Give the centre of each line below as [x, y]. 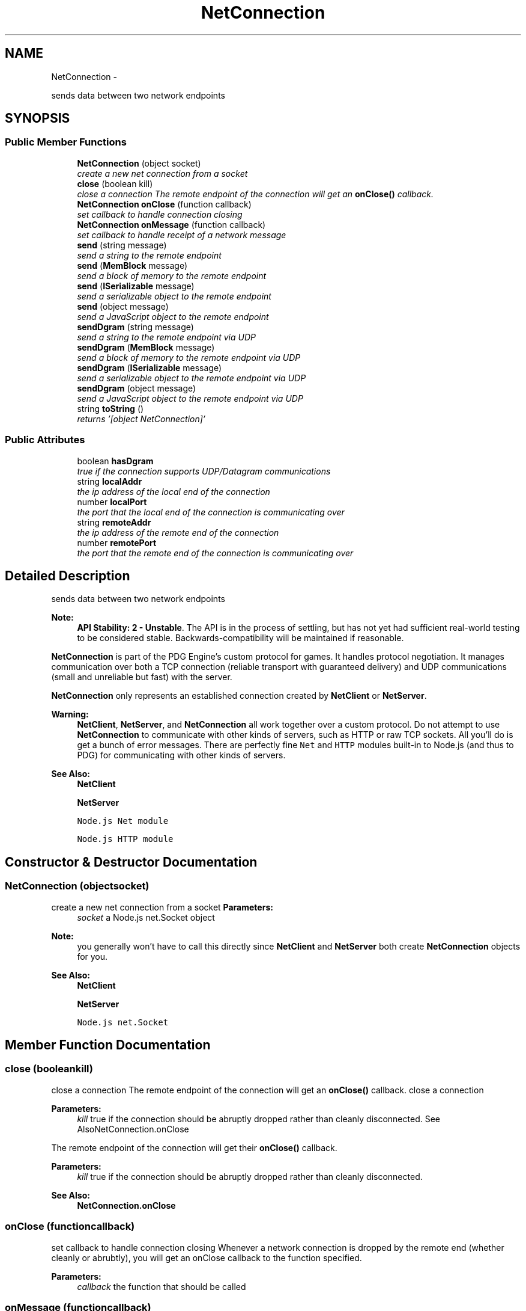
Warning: [70, 714]
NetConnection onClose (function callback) [164, 204]
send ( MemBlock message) [132, 265]
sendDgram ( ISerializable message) [150, 367]
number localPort [112, 502]
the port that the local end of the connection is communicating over [211, 512]
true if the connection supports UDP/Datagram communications [204, 471]
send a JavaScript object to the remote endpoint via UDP [190, 398]
